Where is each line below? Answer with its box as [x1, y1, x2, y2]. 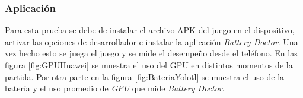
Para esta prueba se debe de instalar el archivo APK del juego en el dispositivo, [5, 24, 295, 36]
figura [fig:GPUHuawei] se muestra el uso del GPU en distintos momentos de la [5, 59, 293, 71]
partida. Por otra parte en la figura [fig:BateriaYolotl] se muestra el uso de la [5, 70, 285, 83]
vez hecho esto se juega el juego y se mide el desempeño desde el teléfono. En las [5, 47, 298, 59]
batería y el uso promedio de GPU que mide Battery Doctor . [5, 82, 225, 94]
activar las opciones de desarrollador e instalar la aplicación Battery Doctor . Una [5, 35, 298, 48]
